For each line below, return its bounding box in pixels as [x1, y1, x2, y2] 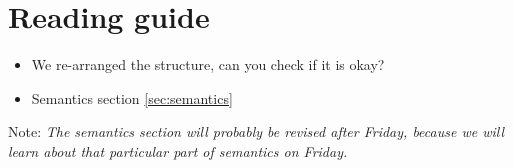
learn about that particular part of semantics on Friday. [8, 140, 348, 161]
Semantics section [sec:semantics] [31, 87, 233, 108]
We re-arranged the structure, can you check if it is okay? [31, 54, 385, 75]
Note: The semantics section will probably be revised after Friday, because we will [8, 121, 504, 142]
